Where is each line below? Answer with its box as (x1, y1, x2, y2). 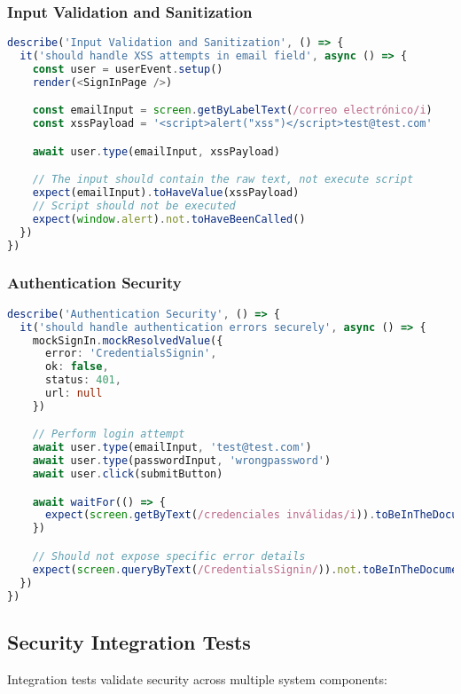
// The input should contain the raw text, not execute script (32, 173, 414, 186)
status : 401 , (44, 374, 121, 387)
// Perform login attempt (32, 428, 185, 441)
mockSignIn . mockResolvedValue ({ (32, 334, 223, 347)
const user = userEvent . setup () (32, 62, 223, 75)
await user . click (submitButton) (32, 468, 223, 481)
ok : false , (44, 360, 109, 374)
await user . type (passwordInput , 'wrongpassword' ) (32, 454, 332, 468)
